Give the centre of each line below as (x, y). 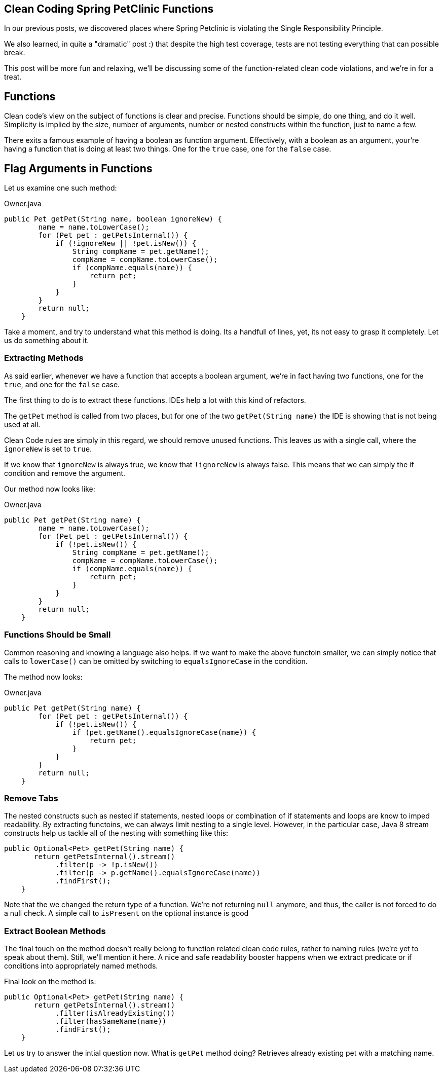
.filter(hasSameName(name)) (111, 1022)
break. (15, 53)
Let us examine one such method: (61, 188)
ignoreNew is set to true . (48, 449)
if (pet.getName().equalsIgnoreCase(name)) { (164, 732)
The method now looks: (43, 677)
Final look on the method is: (50, 982)
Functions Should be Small (58, 635)
